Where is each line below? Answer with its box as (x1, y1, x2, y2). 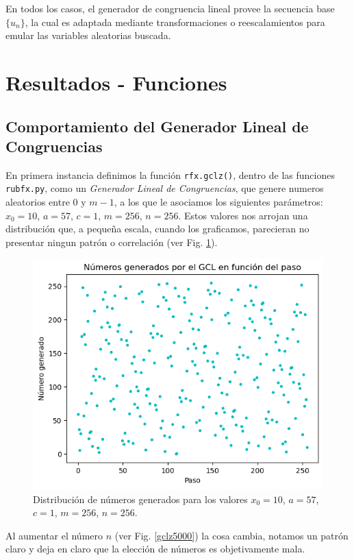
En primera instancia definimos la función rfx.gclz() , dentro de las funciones (5, 167, 335, 182)
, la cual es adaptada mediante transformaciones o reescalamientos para (25, 14, 325, 29)
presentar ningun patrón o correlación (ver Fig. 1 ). (5, 234, 218, 249)
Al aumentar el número (5, 528, 103, 542)
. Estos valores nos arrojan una (178, 208, 308, 222)
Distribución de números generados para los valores (33, 491, 248, 506)
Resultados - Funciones (5, 68, 227, 96)
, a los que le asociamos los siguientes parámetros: (114, 195, 323, 209)
